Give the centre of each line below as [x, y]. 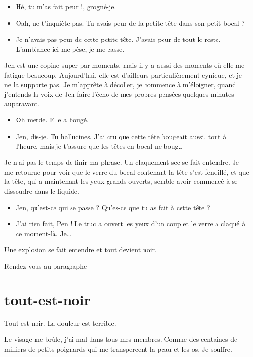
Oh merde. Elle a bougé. [52, 120]
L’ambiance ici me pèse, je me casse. [70, 49]
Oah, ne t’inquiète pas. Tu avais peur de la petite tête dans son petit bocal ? [130, 23]
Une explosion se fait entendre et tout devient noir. [81, 249]
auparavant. [22, 103]
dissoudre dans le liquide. [42, 190]
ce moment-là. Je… [44, 233]
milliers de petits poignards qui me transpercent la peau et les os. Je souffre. [118, 348]
